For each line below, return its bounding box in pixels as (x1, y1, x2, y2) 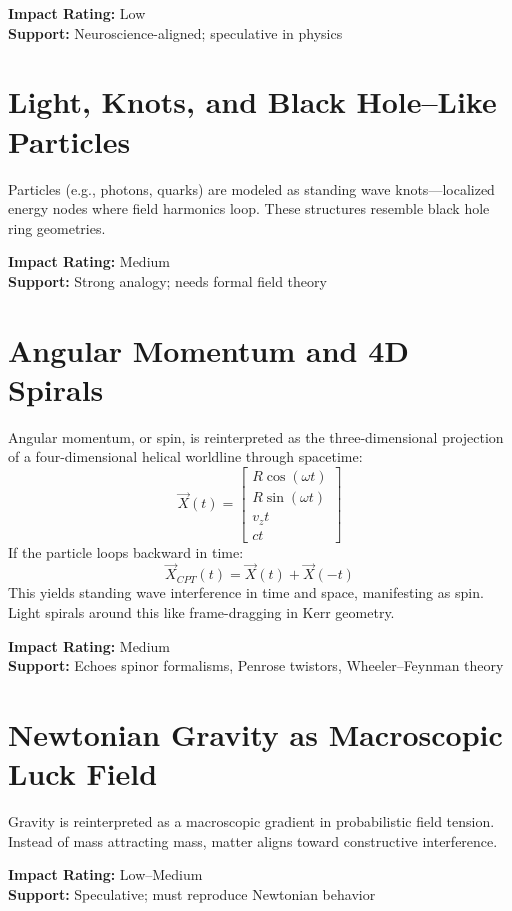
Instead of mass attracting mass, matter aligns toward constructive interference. (8, 830, 498, 851)
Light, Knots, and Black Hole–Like (8, 81, 497, 122)
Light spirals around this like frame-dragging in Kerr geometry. (8, 601, 395, 622)
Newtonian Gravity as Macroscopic (8, 713, 503, 754)
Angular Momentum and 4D (8, 329, 409, 370)
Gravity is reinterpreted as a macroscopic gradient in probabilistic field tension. (8, 811, 495, 832)
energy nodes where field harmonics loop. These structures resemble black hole (8, 198, 490, 219)
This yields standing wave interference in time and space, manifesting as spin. (8, 582, 484, 603)
